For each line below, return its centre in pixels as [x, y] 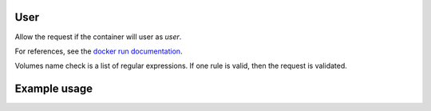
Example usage [54, 89]
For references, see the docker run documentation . [99, 51]
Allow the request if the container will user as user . [98, 37]
